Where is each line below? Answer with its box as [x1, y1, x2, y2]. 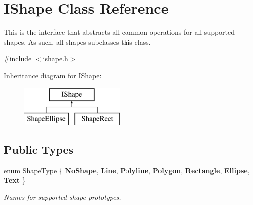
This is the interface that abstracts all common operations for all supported [4, 27, 235, 37]
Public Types [4, 142, 74, 157]
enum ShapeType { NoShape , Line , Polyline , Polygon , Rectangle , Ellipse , [4, 165, 250, 175]
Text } [4, 175, 26, 185]
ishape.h [43, 53, 68, 64]
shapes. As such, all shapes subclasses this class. [4, 36, 151, 47]
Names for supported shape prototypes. [4, 192, 121, 202]
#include [4, 53, 32, 64]
